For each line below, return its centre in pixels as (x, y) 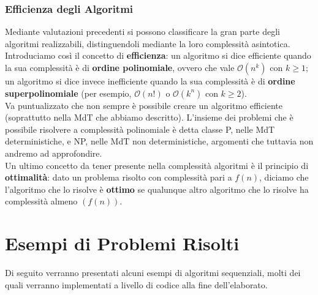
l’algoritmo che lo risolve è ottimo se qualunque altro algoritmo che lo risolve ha (157, 189)
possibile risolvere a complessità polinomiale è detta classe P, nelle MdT (140, 129)
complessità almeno (41, 201)
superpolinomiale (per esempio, (68, 93)
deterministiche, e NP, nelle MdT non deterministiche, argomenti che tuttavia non (159, 141)
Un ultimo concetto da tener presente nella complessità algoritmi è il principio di (157, 165)
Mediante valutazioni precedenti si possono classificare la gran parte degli (142, 32)
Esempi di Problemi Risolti (122, 243)
